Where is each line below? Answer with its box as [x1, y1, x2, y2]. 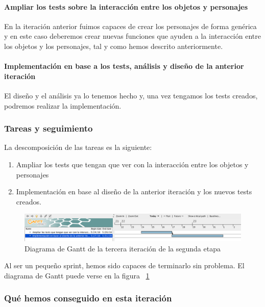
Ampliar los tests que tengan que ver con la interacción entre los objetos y [16, 159, 249, 169]
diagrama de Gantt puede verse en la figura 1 [4, 270, 150, 280]
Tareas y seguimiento [4, 122, 93, 135]
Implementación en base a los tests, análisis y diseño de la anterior [4, 61, 244, 71]
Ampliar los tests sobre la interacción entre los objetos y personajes [4, 1, 248, 12]
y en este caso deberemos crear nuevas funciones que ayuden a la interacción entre [4, 31, 261, 41]
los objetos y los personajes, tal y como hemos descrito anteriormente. [4, 40, 223, 51]
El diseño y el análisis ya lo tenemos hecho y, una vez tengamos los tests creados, [4, 90, 258, 100]
